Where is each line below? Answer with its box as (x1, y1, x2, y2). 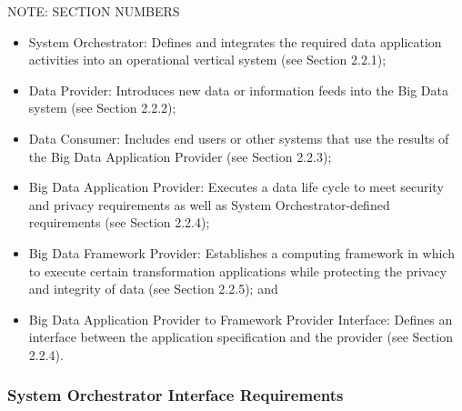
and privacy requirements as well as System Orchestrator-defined (28, 195, 390, 214)
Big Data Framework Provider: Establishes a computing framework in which (28, 243, 455, 262)
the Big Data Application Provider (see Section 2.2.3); (28, 146, 332, 165)
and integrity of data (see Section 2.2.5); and (28, 279, 278, 298)
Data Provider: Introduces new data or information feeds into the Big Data (28, 80, 448, 99)
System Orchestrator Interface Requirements (7, 384, 344, 406)
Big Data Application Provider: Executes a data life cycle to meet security (28, 177, 444, 196)
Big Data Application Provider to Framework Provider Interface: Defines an (28, 309, 453, 328)
